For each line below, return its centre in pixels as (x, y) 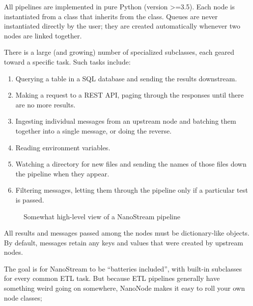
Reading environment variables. (63, 147)
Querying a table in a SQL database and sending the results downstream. (126, 78)
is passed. (30, 199)
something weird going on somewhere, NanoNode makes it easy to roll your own (125, 288)
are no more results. (45, 104)
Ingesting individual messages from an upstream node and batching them (126, 121)
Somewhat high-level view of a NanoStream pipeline (102, 216)
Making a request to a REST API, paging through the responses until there (130, 95)
